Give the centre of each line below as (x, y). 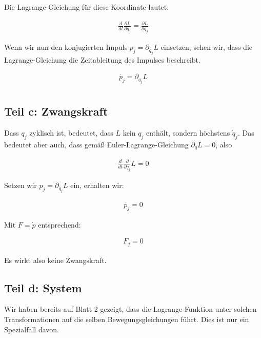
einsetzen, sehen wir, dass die (207, 47)
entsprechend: (59, 224)
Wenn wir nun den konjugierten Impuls (66, 47)
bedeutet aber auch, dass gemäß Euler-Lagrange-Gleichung (96, 144)
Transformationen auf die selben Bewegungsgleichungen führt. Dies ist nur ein (127, 319)
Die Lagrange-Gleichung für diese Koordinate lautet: (87, 7)
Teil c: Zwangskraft (56, 111)
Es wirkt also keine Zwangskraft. (55, 260)
